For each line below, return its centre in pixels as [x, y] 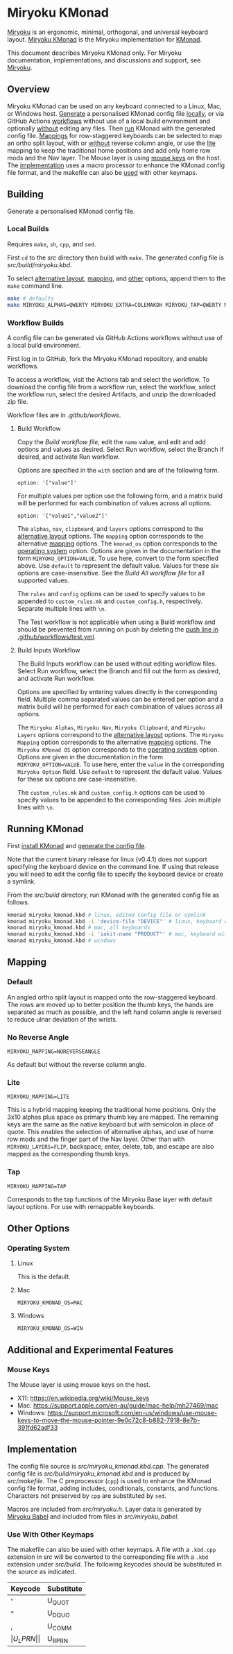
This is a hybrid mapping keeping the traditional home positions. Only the [112, 1110]
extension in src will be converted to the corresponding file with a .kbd [108, 1557]
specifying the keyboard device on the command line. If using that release [113, 866]
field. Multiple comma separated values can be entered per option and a [120, 699]
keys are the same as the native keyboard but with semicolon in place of [110, 1124]
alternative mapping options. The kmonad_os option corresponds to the [117, 543]
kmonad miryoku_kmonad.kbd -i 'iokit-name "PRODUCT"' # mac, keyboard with [119, 934]
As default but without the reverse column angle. [77, 1065]
